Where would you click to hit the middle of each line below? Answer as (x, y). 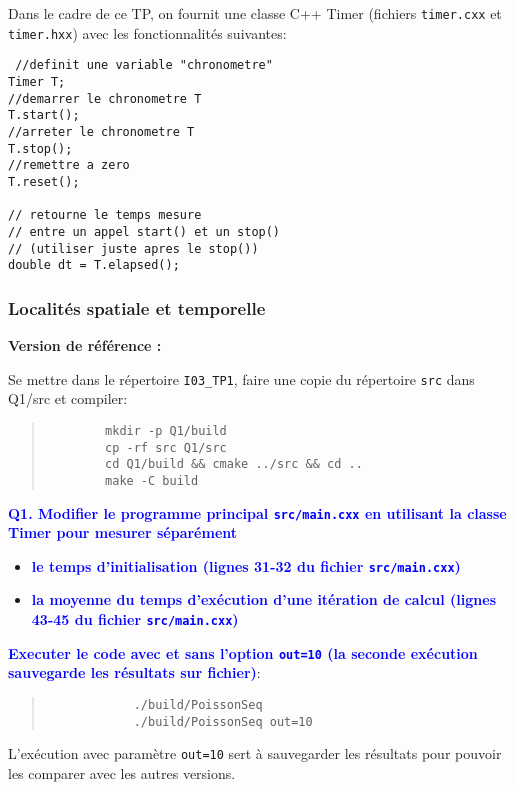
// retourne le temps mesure (105, 215)
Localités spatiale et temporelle (137, 307)
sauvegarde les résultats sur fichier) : (134, 672)
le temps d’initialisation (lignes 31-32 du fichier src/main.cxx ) (246, 565)
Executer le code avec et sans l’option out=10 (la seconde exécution (243, 652)
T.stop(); (40, 148)
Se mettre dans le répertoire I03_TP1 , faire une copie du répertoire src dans (241, 378)
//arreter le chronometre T (101, 131)
